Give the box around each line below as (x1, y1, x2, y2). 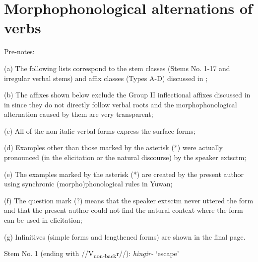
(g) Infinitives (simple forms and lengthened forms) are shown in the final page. (4, 231, 246, 242)
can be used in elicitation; (4, 215, 82, 225)
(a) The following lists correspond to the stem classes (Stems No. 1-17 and (4, 63, 230, 73)
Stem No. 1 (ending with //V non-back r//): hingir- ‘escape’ (4, 248, 179, 260)
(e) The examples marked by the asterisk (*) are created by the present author (4, 169, 244, 179)
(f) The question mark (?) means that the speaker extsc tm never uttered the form (4, 195, 254, 205)
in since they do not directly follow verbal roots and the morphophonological (4, 99, 237, 109)
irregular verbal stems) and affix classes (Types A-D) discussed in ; (4, 73, 208, 83)
